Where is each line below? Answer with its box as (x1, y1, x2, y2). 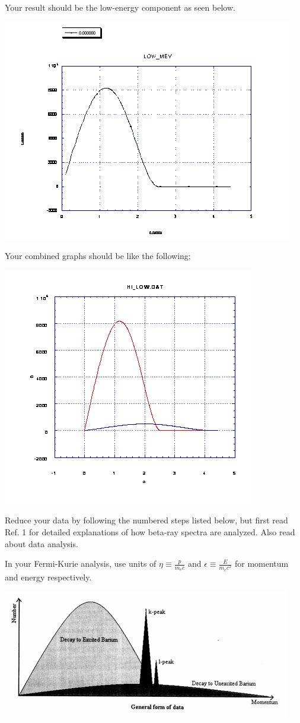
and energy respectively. (5, 570, 92, 583)
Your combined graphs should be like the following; (5, 250, 191, 262)
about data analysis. (5, 537, 78, 550)
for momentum (234, 557, 289, 570)
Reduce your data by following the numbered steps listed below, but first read (5, 514, 288, 526)
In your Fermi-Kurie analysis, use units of (5, 557, 157, 570)
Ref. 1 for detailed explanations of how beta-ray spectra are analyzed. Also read (5, 525, 295, 538)
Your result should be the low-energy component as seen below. (5, 1, 235, 13)
